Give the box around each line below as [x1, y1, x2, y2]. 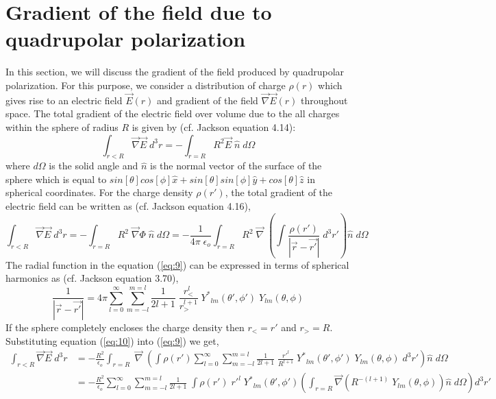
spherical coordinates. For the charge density [5, 185, 193, 199]
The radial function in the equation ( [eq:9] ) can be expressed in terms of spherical [5, 257, 349, 271]
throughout [300, 93, 348, 107]
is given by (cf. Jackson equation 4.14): [132, 119, 296, 134]
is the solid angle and [49, 158, 138, 173]
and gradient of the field [157, 93, 258, 107]
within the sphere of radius [5, 119, 119, 134]
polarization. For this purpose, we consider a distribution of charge [5, 77, 286, 92]
